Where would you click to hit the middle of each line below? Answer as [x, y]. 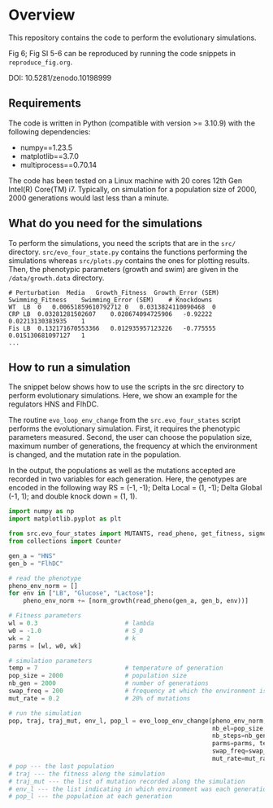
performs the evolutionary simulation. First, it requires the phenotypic [125, 428]
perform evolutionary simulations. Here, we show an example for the [123, 396]
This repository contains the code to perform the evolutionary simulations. [133, 37]
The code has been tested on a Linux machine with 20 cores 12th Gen [125, 180]
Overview [42, 15]
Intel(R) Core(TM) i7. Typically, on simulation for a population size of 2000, [133, 189]
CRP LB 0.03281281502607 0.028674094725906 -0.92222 [110, 314]
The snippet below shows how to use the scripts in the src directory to [126, 387]
